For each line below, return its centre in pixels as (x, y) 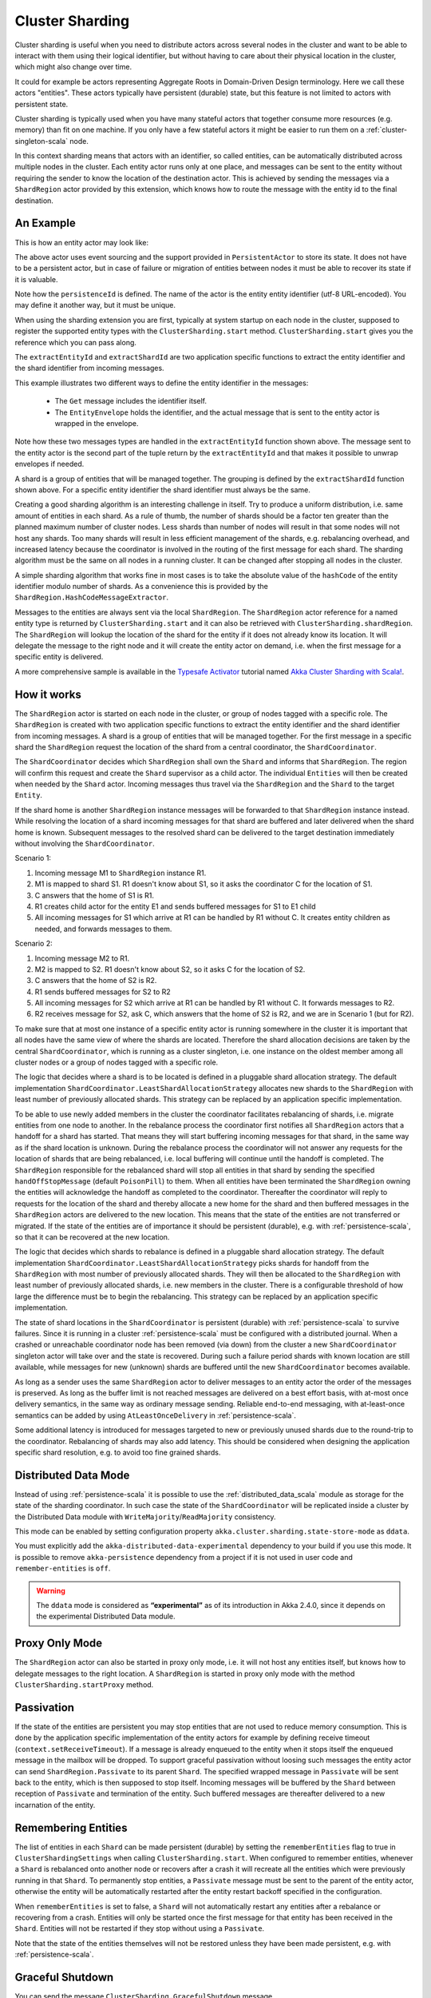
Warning (51, 1590)
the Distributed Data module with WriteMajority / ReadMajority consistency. (145, 1516)
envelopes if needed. (49, 464)
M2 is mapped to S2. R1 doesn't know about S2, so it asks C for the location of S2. (170, 969)
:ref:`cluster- (387, 130)
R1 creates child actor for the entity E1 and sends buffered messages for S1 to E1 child (175, 906)
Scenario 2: (34, 944)
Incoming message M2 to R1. (82, 958)
